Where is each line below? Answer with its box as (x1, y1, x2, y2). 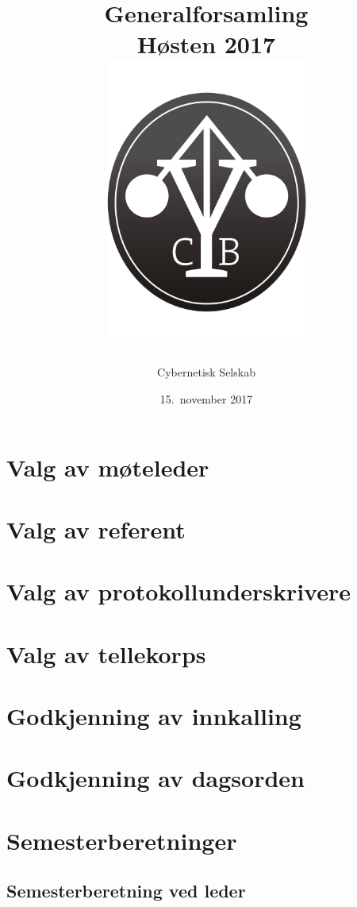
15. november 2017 (159, 391, 253, 407)
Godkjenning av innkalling (6, 700, 301, 732)
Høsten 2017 (136, 28, 276, 60)
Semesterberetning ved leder (6, 878, 246, 903)
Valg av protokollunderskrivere (6, 575, 351, 608)
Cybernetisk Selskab (157, 364, 255, 380)
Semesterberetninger (6, 824, 237, 856)
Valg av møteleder (6, 450, 209, 483)
